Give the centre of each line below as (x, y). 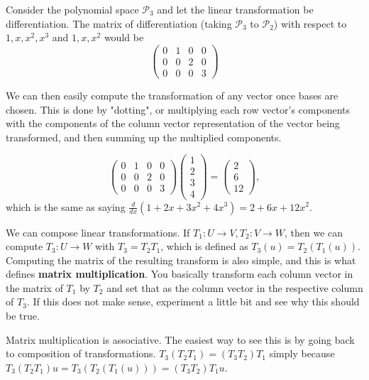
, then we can (314, 232)
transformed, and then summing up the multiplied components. (144, 137)
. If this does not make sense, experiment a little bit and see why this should (193, 302)
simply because (302, 353)
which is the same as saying (66, 206)
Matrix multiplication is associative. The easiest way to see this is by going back (180, 339)
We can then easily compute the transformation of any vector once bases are (172, 95)
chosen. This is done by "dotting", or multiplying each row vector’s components (178, 109)
